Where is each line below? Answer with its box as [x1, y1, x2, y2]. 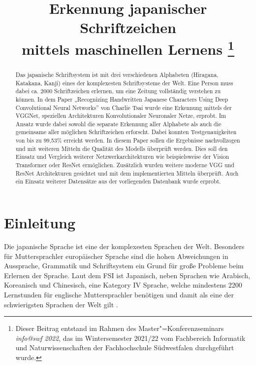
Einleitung [4, 213, 76, 233]
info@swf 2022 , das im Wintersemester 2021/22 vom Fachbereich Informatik [15, 332, 246, 343]
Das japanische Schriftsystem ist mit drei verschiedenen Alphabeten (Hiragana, [15, 70, 219, 78]
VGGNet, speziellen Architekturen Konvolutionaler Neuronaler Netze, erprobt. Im [15, 111, 226, 120]
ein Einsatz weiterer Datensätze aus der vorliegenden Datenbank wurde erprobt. [15, 177, 221, 185]
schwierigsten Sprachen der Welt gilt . [4, 299, 118, 309]
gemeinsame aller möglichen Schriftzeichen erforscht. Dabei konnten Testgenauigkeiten [15, 128, 237, 136]
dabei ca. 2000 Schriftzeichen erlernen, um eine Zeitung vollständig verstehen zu [15, 87, 221, 95]
